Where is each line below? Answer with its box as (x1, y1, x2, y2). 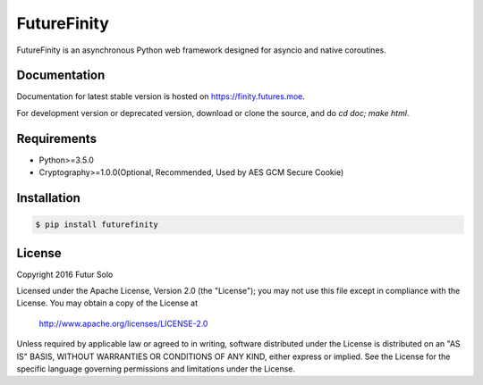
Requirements (16, 130, 97, 146)
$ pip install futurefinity (35, 220, 158, 230)
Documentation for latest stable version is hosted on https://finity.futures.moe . (16, 91, 306, 102)
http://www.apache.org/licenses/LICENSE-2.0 (38, 318, 208, 329)
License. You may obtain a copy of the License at (16, 297, 199, 308)
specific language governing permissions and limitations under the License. (16, 363, 295, 374)
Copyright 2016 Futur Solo (16, 269, 114, 280)
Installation (16, 190, 80, 205)
